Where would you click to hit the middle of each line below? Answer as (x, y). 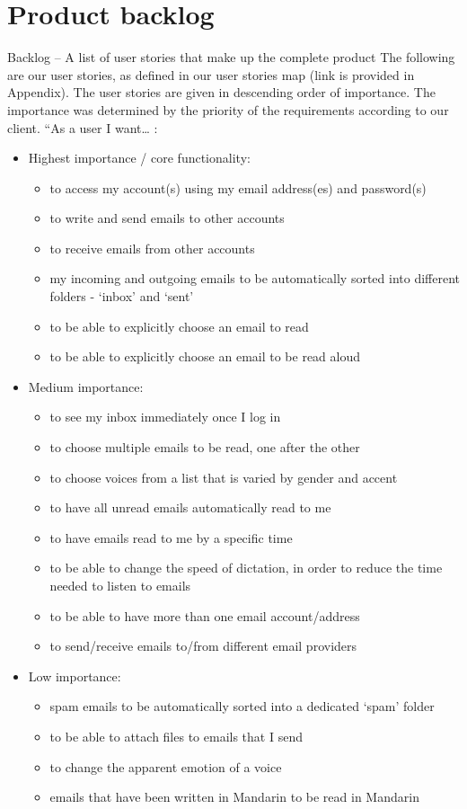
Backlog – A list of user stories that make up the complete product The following (231, 57)
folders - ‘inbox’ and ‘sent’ (122, 296)
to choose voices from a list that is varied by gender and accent (224, 477)
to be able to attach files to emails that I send (176, 736)
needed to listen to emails (120, 585)
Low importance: (75, 676)
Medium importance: (86, 386)
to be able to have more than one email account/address (205, 615)
